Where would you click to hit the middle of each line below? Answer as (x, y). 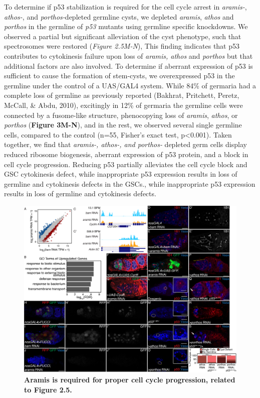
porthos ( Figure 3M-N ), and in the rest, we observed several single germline (123, 125)
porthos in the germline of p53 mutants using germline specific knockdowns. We (126, 26)
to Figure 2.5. (48, 389)
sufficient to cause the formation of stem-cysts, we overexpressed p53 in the (119, 76)
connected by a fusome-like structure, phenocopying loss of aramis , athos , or (121, 115)
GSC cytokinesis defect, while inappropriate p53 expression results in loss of (121, 174)
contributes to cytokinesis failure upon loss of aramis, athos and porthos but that (128, 55)
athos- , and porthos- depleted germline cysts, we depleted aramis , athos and (119, 16)
